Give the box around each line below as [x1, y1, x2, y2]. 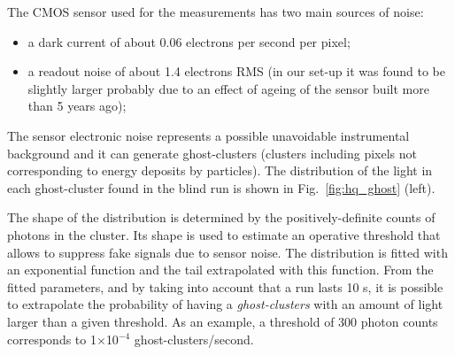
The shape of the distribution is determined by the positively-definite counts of [7, 208, 436, 227]
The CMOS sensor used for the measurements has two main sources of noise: [7, 3, 424, 20]
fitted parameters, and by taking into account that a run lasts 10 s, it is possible [7, 277, 443, 296]
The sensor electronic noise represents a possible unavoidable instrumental [7, 126, 410, 144]
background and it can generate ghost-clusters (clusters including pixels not [7, 143, 418, 162]
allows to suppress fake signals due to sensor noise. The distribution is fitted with [7, 243, 448, 261]
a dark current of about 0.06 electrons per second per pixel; [27, 32, 351, 50]
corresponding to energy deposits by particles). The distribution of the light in [7, 161, 433, 180]
